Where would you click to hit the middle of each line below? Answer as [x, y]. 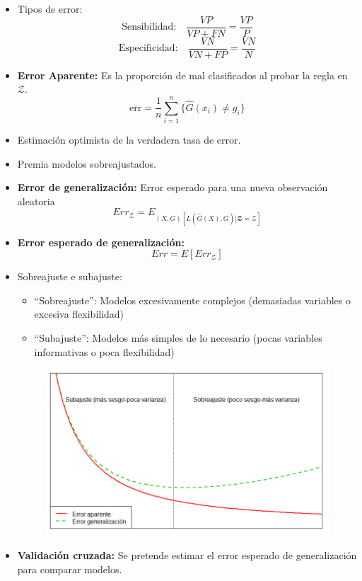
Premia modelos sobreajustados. [87, 163]
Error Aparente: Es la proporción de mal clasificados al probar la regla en [182, 75]
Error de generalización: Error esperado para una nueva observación [173, 187]
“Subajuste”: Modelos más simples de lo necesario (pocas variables [178, 337]
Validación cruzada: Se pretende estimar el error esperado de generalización [187, 555]
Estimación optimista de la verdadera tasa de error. [129, 140]
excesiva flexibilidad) [79, 314]
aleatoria [36, 201]
